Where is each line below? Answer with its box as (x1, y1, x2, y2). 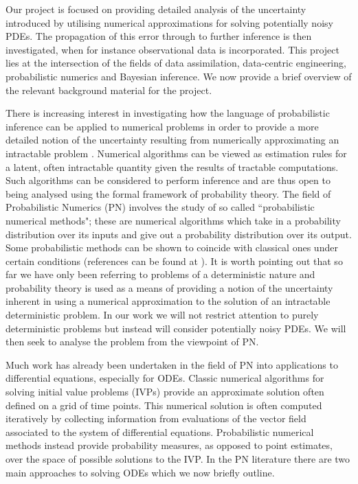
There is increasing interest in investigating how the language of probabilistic (5, 106, 330, 120)
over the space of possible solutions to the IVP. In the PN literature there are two (5, 452, 350, 465)
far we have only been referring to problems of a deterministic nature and (5, 267, 315, 281)
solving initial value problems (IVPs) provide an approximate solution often (5, 384, 324, 399)
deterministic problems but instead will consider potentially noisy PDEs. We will (5, 321, 346, 335)
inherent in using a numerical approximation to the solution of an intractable (5, 294, 331, 308)
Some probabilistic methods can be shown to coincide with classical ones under (5, 240, 338, 255)
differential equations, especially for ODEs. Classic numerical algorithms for (5, 371, 324, 385)
